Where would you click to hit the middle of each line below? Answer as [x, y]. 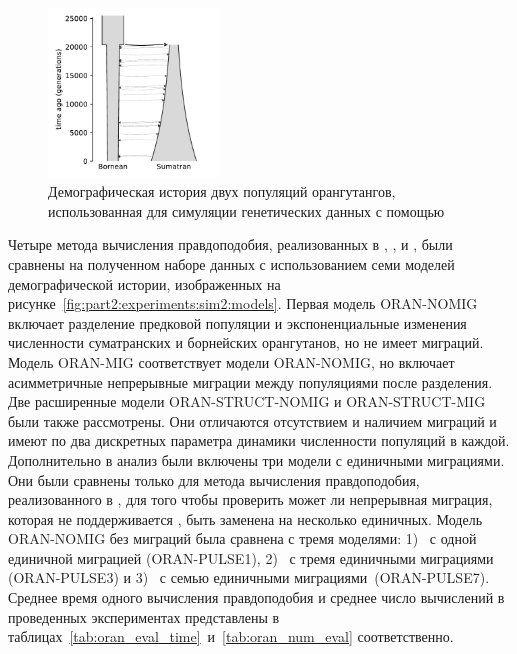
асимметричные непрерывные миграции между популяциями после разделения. [250, 381]
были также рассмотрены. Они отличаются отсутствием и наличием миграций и [252, 420]
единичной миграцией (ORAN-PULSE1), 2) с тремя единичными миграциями [251, 557]
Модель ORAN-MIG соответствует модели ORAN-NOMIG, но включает [231, 361]
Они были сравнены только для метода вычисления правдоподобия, [214, 479]
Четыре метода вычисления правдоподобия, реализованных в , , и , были [230, 244]
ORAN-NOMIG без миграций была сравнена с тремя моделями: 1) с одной [242, 538]
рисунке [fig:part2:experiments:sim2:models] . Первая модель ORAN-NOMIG [243, 303]
